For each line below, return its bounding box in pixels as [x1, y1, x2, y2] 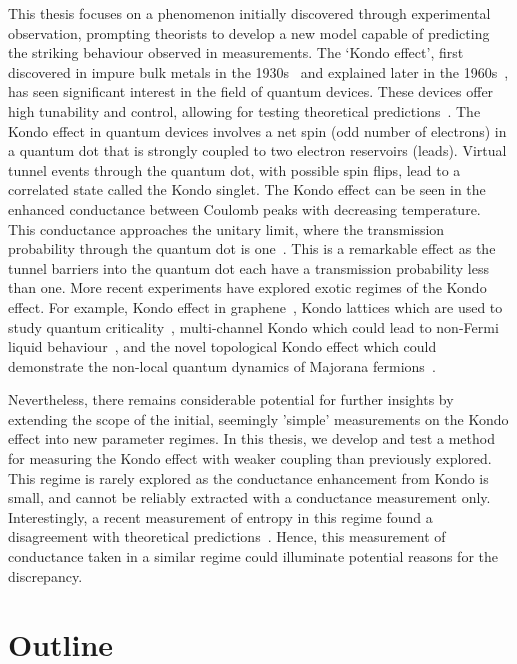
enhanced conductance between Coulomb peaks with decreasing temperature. [8, 198, 481, 219]
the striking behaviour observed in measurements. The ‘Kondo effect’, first [8, 42, 464, 63]
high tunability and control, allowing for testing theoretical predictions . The [8, 100, 481, 121]
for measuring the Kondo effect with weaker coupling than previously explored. [8, 448, 492, 469]
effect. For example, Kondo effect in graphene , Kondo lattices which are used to [8, 296, 503, 317]
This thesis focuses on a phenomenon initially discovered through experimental [8, 3, 491, 23]
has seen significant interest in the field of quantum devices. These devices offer [8, 81, 494, 102]
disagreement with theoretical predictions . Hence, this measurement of [8, 526, 446, 547]
